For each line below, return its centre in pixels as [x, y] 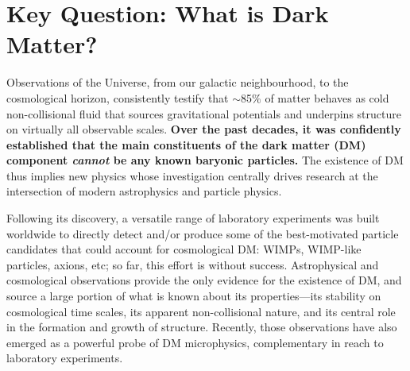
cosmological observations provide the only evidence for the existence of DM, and [204, 280]
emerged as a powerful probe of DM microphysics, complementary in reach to [195, 342]
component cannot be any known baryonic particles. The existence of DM [205, 160]
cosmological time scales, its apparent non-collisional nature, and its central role [201, 311]
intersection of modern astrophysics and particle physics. [144, 191]
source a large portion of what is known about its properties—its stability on [194, 296]
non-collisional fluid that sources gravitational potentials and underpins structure [204, 113]
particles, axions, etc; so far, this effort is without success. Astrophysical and [193, 264]
